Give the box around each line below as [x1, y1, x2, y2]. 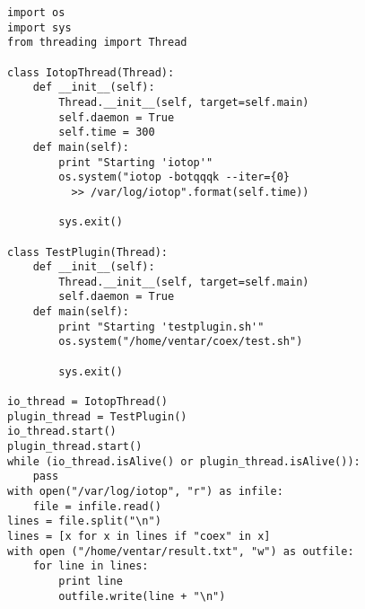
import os [7, 6, 65, 19]
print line [58, 574, 123, 587]
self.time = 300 [58, 126, 155, 139]
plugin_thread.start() [7, 440, 143, 454]
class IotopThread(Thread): [7, 66, 175, 79]
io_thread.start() [7, 425, 117, 438]
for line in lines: [32, 560, 149, 573]
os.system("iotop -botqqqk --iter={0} [58, 171, 290, 184]
